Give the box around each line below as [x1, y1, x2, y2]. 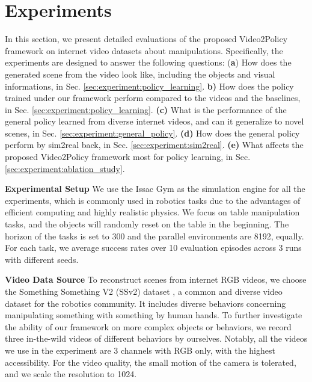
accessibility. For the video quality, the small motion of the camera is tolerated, [5, 356, 296, 368]
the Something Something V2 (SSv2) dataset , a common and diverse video [5, 285, 283, 297]
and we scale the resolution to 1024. [5, 368, 137, 380]
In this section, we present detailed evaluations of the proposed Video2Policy [5, 32, 288, 45]
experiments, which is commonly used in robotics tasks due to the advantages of [5, 194, 301, 206]
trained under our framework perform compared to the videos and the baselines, [5, 91, 301, 104]
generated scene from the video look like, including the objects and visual [5, 67, 275, 80]
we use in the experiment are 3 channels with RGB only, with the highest [5, 343, 275, 356]
